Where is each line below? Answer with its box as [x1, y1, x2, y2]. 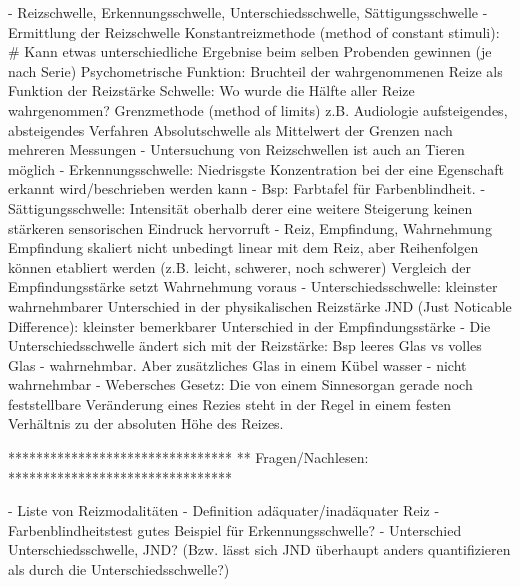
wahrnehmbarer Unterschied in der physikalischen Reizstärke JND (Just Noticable [8, 295, 512, 316]
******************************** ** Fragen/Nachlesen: [8, 447, 369, 468]
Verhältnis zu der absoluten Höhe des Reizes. [8, 413, 284, 434]
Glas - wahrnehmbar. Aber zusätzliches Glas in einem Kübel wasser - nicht [8, 354, 467, 375]
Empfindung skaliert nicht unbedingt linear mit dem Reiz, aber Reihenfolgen [8, 237, 479, 258]
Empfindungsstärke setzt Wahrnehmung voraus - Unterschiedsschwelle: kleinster [8, 276, 498, 297]
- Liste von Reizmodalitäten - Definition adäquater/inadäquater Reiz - [8, 500, 440, 521]
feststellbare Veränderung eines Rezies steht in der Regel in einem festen [8, 393, 452, 414]
